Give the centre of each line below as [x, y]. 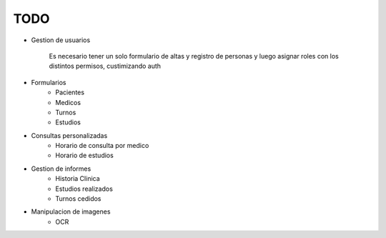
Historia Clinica [78, 179]
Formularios [49, 82]
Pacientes [70, 92]
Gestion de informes [61, 169]
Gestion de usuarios [61, 40]
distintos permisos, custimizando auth [105, 66]
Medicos [68, 102]
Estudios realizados [84, 189]
